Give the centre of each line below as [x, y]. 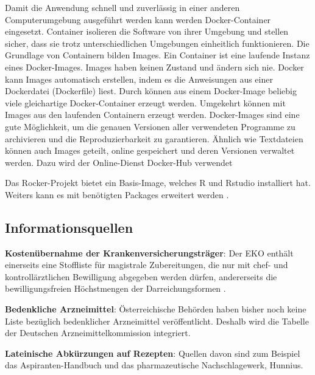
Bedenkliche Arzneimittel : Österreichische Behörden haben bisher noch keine [156, 309]
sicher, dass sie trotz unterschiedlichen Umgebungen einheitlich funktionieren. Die [157, 43]
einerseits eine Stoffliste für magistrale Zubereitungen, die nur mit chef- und [147, 265]
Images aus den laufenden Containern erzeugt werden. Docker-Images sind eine [152, 115]
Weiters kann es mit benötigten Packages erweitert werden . [117, 194]
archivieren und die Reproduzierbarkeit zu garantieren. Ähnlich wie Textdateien [154, 138]
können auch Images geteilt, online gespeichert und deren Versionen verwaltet [150, 150]
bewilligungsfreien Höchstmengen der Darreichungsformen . [115, 288]
